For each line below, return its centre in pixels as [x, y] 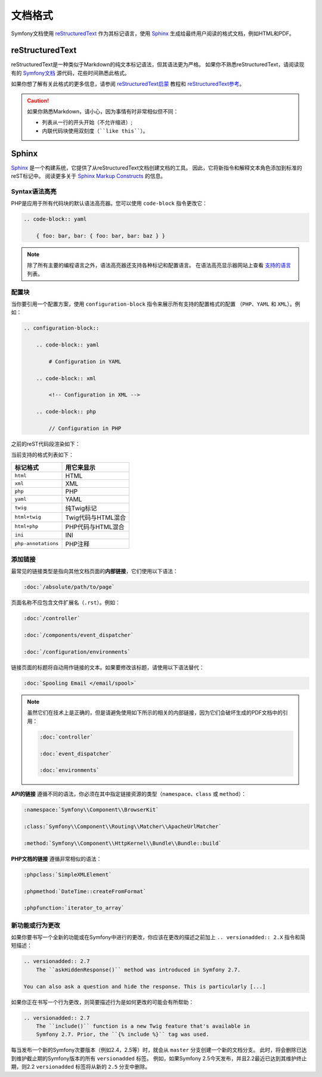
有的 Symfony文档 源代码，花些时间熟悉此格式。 [71, 73]
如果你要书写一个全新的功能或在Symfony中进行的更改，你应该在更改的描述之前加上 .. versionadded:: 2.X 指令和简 [158, 937]
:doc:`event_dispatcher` [76, 753]
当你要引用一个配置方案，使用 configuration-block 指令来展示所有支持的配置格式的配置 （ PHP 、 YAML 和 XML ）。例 [156, 304]
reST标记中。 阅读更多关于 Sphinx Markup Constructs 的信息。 [89, 176]
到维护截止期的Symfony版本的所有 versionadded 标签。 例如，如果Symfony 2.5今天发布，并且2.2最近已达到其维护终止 [159, 1058]
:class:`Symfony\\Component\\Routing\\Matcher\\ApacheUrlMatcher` [123, 827]
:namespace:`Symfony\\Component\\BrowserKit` [91, 810]
